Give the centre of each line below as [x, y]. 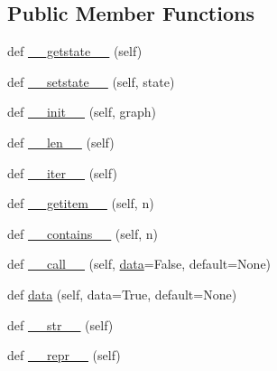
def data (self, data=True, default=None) [122, 294]
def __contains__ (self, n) [83, 233]
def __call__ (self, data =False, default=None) [139, 264]
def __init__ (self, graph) [82, 112]
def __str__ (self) [60, 324]
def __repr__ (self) [64, 355]
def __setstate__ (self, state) [91, 81]
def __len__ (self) [61, 142]
